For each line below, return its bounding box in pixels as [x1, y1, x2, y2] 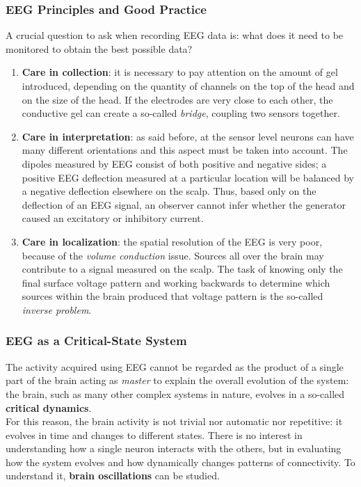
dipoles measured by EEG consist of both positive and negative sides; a [22, 156, 327, 170]
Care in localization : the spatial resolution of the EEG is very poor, [22, 234, 323, 248]
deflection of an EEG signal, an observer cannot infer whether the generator [22, 197, 346, 211]
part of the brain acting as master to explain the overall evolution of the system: [6, 373, 349, 388]
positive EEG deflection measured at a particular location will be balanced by [22, 170, 354, 184]
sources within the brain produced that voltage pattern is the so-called [22, 289, 323, 303]
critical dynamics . [6, 400, 92, 415]
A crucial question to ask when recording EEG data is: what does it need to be [6, 28, 344, 42]
